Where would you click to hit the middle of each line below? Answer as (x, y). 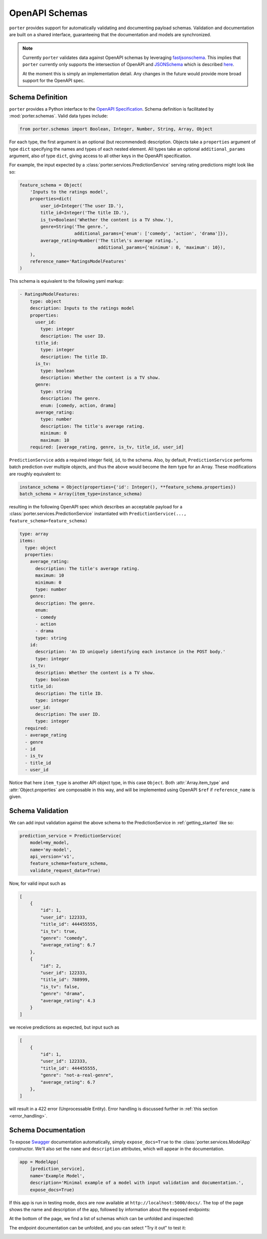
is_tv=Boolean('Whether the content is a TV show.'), (107, 220)
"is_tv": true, (59, 931)
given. (16, 797)
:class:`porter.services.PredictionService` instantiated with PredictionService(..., (98, 514)
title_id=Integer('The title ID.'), (85, 213)
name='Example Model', (57, 1176)
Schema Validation (39, 811)
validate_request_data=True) (65, 870)
